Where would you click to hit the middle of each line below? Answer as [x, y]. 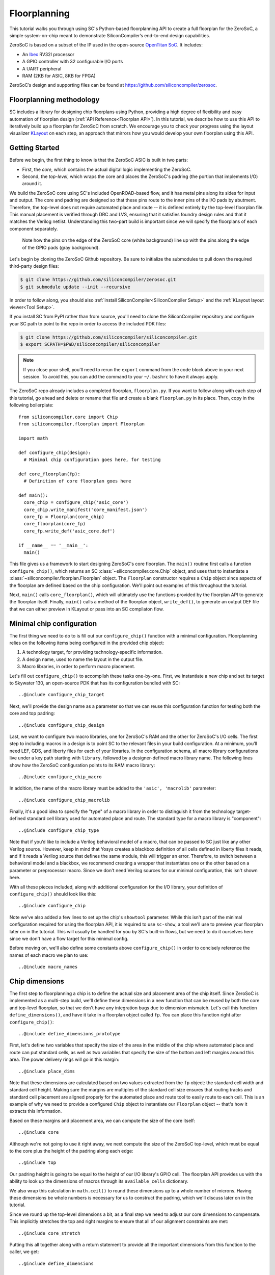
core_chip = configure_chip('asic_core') [76, 503]
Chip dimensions [37, 981]
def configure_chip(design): [55, 452]
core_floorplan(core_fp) [55, 524]
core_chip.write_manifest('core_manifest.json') [86, 509]
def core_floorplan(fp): [49, 474]
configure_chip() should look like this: [53, 894]
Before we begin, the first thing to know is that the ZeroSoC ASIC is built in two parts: [99, 160]
